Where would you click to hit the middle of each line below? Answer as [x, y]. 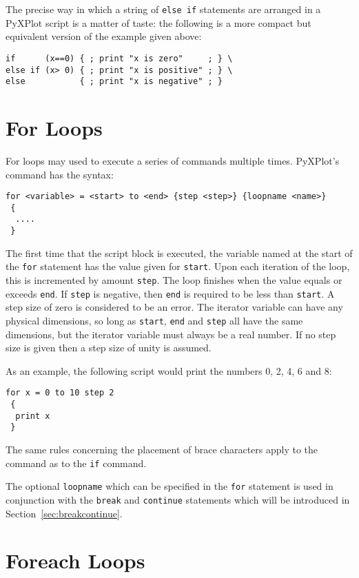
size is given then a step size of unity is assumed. [109, 348]
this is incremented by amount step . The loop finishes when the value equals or [174, 280]
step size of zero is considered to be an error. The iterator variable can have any [174, 307]
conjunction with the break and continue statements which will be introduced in [178, 499]
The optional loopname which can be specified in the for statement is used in [170, 486]
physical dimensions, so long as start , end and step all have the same [154, 320]
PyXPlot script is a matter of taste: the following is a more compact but [158, 22]
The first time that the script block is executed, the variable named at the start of [179, 252]
